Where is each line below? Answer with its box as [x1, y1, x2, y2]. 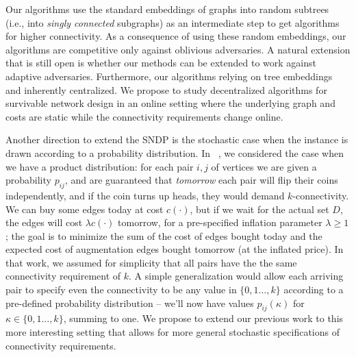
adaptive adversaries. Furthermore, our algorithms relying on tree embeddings [5, 69, 333, 83]
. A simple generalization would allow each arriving [129, 269, 344, 283]
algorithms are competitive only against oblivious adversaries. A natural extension [5, 42, 351, 56]
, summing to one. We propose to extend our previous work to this [63, 311, 344, 325]
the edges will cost [5, 215, 83, 230]
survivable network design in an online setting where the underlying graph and [5, 96, 335, 110]
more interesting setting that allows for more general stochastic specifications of [5, 325, 340, 339]
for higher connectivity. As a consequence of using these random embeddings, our [5, 29, 346, 43]
